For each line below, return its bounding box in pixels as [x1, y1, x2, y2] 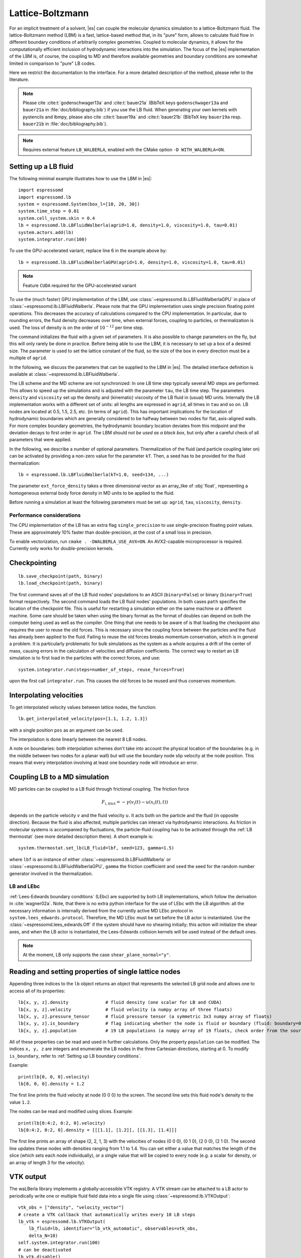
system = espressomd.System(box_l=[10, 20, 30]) [18, 201, 140, 207]
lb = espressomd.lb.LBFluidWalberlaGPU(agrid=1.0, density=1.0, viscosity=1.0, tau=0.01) [18, 259, 246, 265]
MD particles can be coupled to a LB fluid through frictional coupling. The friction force [9, 786, 189, 792]
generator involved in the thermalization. [9, 871, 93, 877]
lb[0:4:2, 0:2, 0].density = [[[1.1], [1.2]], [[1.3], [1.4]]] [18, 1127, 177, 1133]
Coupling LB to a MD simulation [9, 773, 109, 781]
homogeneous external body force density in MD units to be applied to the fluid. [9, 490, 175, 496]
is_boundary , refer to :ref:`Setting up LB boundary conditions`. [9, 1053, 141, 1059]
